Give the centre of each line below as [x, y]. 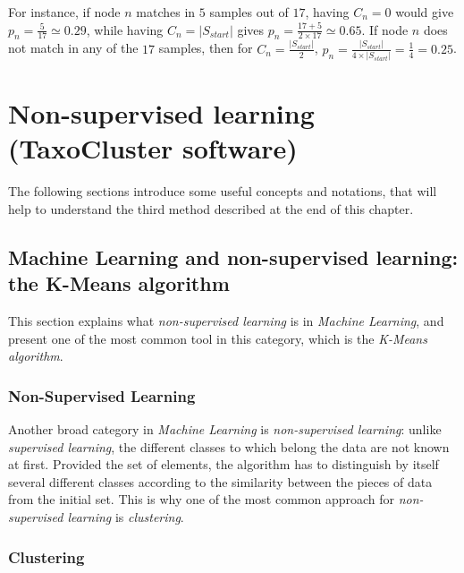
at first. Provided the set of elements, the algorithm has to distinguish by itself [224, 464]
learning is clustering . [126, 517]
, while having [125, 29]
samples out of [249, 12]
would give [425, 12]
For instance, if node [64, 12]
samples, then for [206, 48]
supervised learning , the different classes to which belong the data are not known [229, 446]
